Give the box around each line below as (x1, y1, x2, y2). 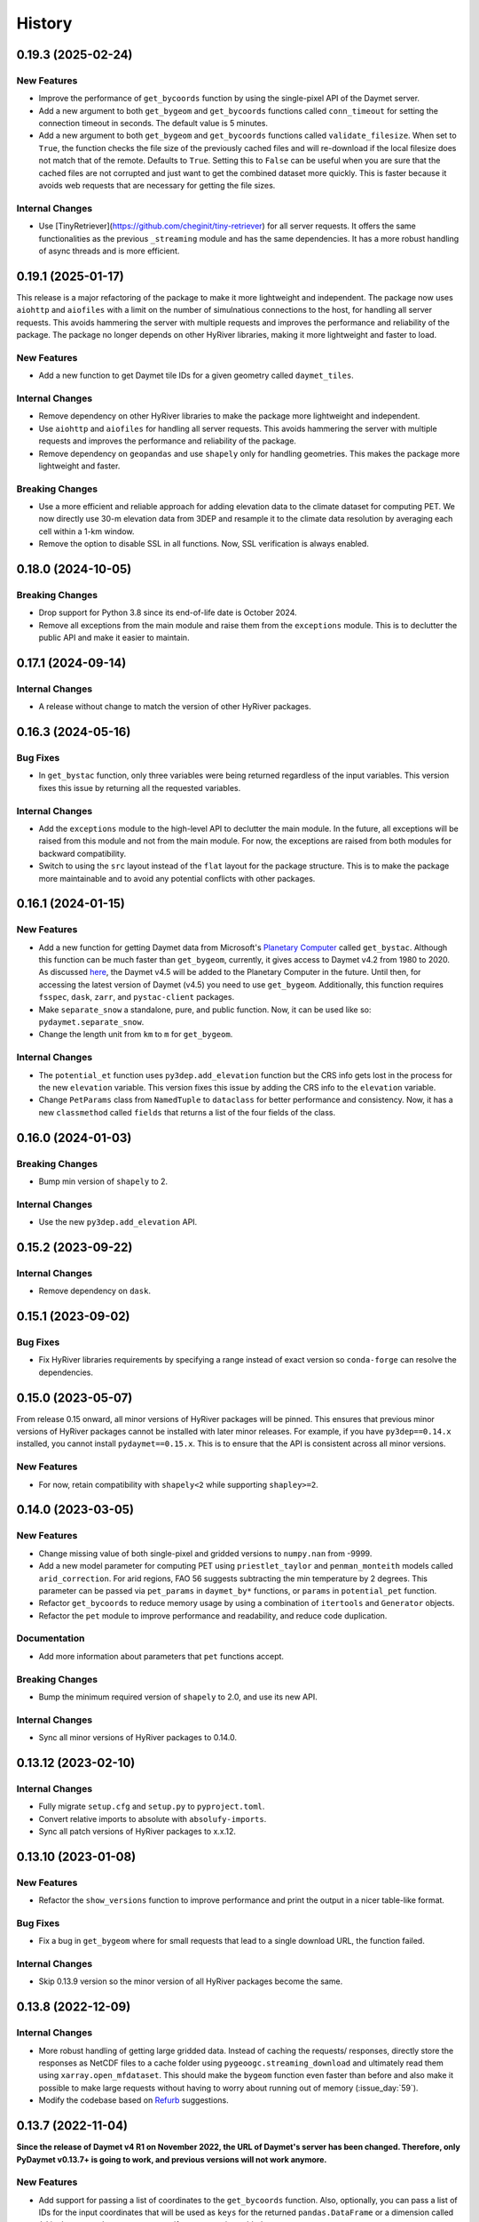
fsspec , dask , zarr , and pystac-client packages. (38, 992, 235, 1003)
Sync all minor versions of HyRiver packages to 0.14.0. (38, 1732, 237, 1743)
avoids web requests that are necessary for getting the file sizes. (38, 180, 276, 191)
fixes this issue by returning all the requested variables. (38, 782, 241, 793)
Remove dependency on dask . (38, 1285, 151, 1297)
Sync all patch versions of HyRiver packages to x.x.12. (38, 1826, 237, 1837)
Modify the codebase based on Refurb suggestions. (38, 2095, 230, 2106)
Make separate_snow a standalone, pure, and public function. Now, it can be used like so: (38, 1004, 372, 1015)
